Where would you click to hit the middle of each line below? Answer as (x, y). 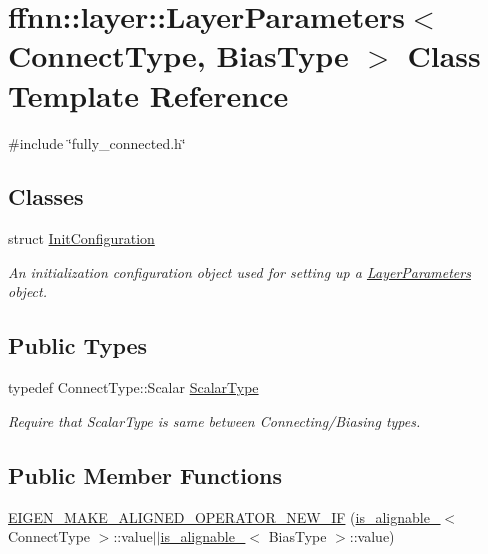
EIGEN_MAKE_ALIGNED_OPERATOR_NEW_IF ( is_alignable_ (224, 516)
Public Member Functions (145, 474)
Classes (46, 196)
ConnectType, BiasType (178, 55)
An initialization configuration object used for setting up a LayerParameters (239, 271)
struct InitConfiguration (81, 238)
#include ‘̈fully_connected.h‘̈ (97, 142)
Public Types (78, 345)
